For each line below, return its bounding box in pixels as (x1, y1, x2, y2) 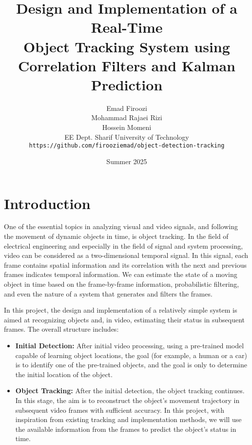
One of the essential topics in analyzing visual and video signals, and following (4, 221, 238, 232)
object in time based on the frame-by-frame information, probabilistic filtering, (4, 279, 239, 289)
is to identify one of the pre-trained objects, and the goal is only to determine (15, 360, 247, 370)
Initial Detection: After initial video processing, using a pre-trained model (15, 340, 244, 350)
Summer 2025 (106, 156, 147, 166)
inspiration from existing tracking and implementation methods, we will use (15, 414, 242, 424)
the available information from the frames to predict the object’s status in (15, 424, 236, 434)
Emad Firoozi (106, 103, 147, 113)
